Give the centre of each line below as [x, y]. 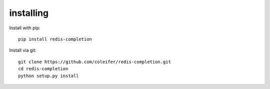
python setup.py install [48, 76]
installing [29, 13]
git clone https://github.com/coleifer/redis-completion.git [94, 62]
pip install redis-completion [55, 39]
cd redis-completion [43, 69]
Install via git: [23, 50]
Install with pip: [25, 28]
